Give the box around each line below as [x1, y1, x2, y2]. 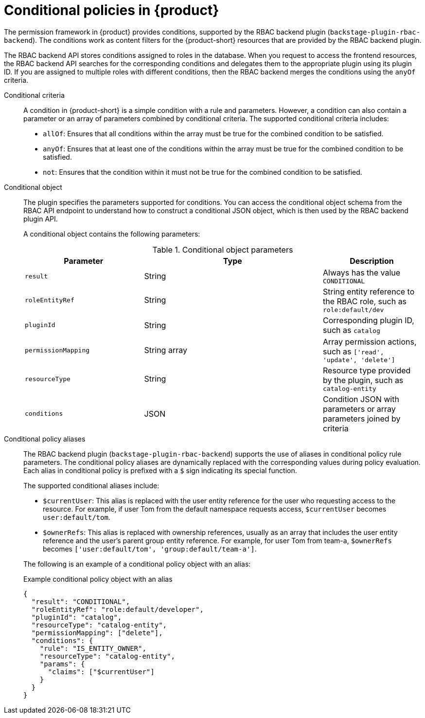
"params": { [39, 660, 85, 668]
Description [350, 256, 394, 266]
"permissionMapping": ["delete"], [31, 628, 163, 637]
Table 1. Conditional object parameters [152, 244, 293, 255]
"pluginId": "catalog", [31, 613, 122, 621]
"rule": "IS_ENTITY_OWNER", [39, 644, 146, 652]
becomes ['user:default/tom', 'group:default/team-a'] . [43, 544, 257, 553]
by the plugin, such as [322, 375, 404, 385]
